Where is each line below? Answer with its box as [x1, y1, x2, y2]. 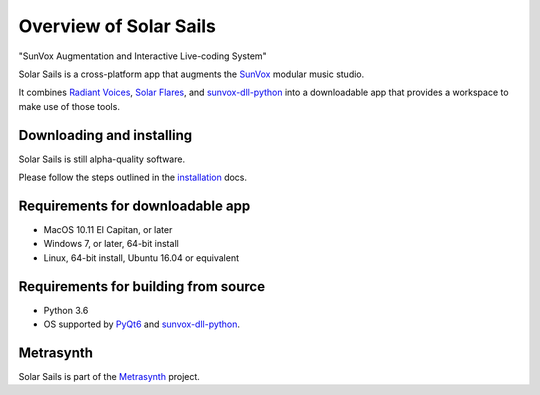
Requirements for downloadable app [18, 197, 251, 214]
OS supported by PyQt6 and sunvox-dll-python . [43, 318, 240, 330]
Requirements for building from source [18, 278, 265, 295]
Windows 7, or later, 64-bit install [43, 238, 179, 250]
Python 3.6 [43, 304, 89, 316]
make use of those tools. [18, 100, 120, 112]
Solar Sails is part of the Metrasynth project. [18, 370, 200, 382]
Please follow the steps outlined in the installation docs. [18, 171, 248, 184]
